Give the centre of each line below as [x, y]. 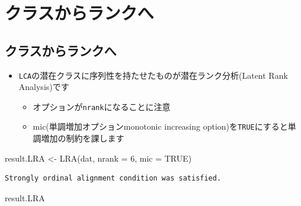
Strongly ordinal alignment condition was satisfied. [113, 178]
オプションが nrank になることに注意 [102, 106]
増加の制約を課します [83, 138]
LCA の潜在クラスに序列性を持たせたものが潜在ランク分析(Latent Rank [153, 75]
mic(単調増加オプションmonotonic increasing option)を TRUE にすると [160, 126]
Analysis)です [44, 87]
